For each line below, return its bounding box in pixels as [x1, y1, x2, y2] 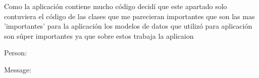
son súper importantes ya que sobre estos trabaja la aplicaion [4, 30, 194, 41]
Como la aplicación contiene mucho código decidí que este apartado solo [4, 1, 227, 11]
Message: [4, 64, 32, 74]
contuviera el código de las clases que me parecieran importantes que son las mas [4, 11, 255, 21]
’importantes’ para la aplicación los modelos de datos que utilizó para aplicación [4, 21, 252, 31]
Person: [4, 47, 27, 58]
